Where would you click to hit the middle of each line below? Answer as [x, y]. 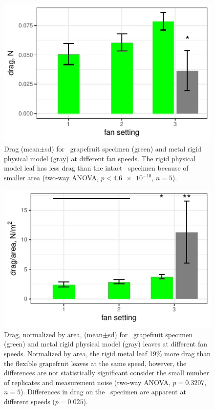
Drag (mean [22, 149]
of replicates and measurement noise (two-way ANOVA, [87, 382]
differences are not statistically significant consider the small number [107, 373]
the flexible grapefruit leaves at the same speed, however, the [95, 363]
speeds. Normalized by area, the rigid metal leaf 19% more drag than [107, 354]
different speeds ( [30, 401]
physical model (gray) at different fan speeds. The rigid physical [100, 158]
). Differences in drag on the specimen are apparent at [103, 392]
